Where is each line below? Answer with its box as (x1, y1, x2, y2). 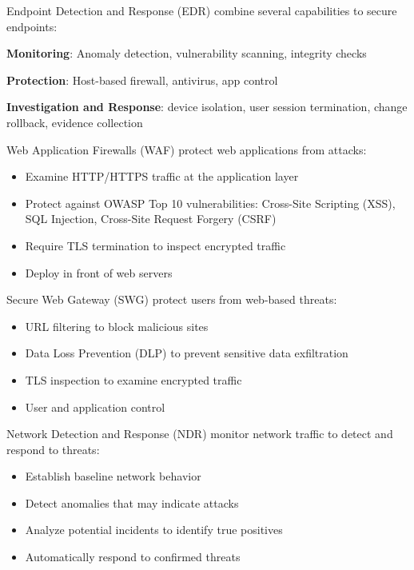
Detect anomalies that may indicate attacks (25, 494, 239, 511)
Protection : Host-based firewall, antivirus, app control (6, 71, 278, 88)
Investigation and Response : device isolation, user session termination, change (6, 98, 408, 115)
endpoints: (6, 18, 58, 34)
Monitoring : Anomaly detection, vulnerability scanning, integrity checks (6, 45, 367, 62)
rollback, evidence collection (6, 114, 143, 130)
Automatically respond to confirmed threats (25, 548, 241, 565)
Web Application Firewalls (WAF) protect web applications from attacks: (6, 141, 367, 157)
